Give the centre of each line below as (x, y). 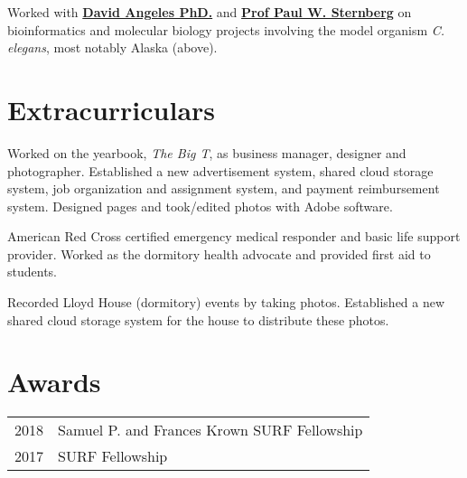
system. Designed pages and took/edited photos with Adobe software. (200, 206)
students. (32, 272)
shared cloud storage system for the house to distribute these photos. (198, 319)
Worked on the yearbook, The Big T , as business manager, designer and (207, 152)
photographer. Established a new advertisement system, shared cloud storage (220, 170)
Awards (54, 382)
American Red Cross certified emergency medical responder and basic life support (234, 236)
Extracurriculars (112, 109)
